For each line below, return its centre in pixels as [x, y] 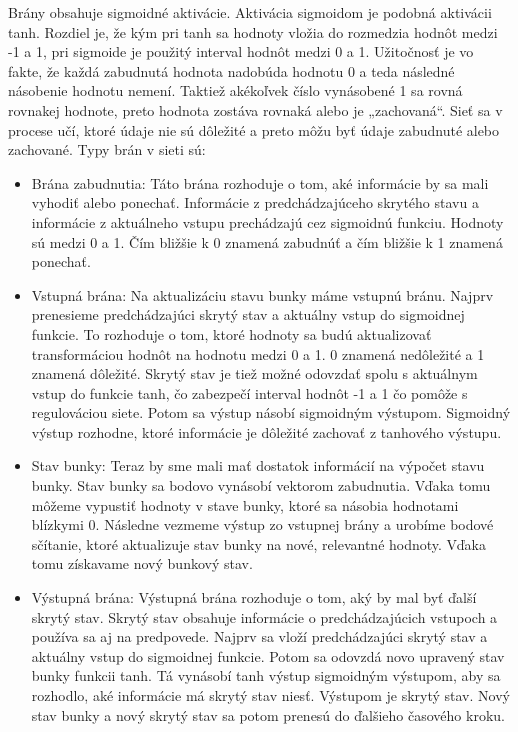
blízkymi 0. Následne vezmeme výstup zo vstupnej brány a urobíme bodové [262, 524]
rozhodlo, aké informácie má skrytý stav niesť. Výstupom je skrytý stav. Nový [270, 695]
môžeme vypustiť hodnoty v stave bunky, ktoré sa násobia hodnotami [245, 504]
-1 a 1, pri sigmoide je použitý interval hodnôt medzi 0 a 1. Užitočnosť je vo [241, 51]
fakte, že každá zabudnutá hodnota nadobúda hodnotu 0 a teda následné [231, 70]
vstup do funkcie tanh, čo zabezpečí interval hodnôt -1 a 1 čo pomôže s [249, 392]
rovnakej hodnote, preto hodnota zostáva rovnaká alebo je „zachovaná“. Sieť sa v [255, 109]
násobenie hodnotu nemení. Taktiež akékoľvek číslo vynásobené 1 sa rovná [235, 90]
